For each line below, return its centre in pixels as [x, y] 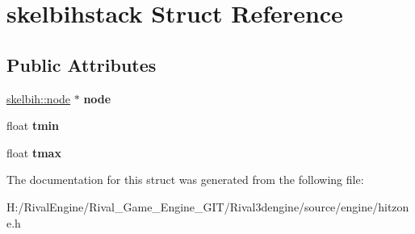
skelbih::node [39, 98]
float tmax [34, 152]
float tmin [33, 125]
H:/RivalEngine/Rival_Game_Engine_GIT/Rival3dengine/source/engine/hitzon [208, 206]
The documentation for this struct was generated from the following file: [185, 180]
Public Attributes [82, 64]
